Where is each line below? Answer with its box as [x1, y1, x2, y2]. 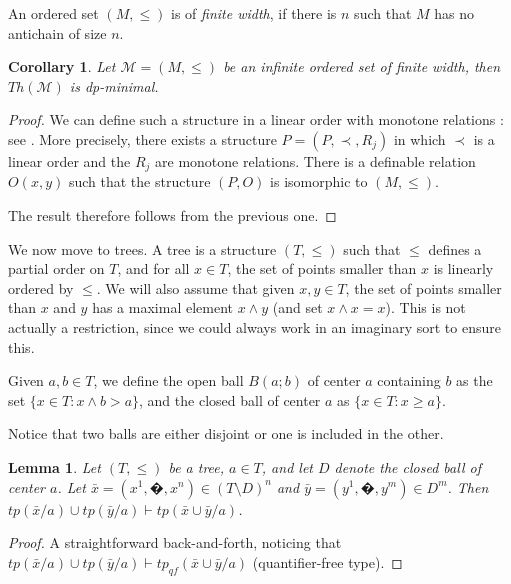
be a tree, [168, 456, 225, 477]
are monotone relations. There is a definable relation [155, 150, 476, 171]
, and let [261, 456, 313, 477]
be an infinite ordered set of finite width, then [223, 56, 501, 77]
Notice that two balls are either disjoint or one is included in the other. [8, 423, 444, 444]
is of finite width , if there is [171, 3, 337, 23]
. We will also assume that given [96, 277, 295, 298]
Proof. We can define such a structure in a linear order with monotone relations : [8, 109, 504, 130]
